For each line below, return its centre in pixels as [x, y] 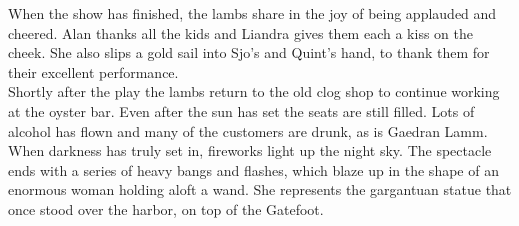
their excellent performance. [93, 71]
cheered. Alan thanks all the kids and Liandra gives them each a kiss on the [240, 32]
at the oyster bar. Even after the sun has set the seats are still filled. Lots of [241, 110]
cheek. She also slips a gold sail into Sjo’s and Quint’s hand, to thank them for [249, 52]
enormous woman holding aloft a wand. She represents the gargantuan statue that [260, 189]
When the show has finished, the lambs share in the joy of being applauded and [252, 13]
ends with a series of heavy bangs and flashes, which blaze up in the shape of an [253, 169]
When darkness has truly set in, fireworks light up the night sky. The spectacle [250, 150]
